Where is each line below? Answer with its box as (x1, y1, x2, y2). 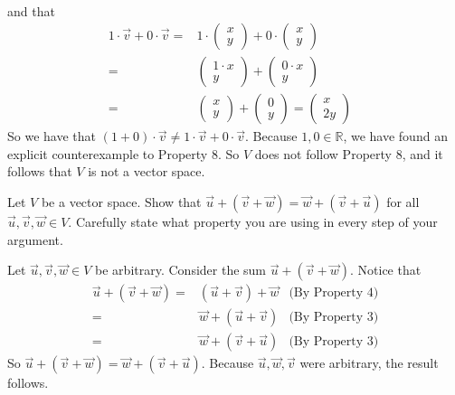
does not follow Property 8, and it (254, 144, 443, 163)
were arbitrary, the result (299, 353, 439, 372)
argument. (7, 230, 63, 249)
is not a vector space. (88, 162, 205, 181)
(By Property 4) (289, 287, 379, 300)
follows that (7, 162, 72, 181)
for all (386, 192, 420, 211)
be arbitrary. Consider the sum (95, 260, 267, 279)
